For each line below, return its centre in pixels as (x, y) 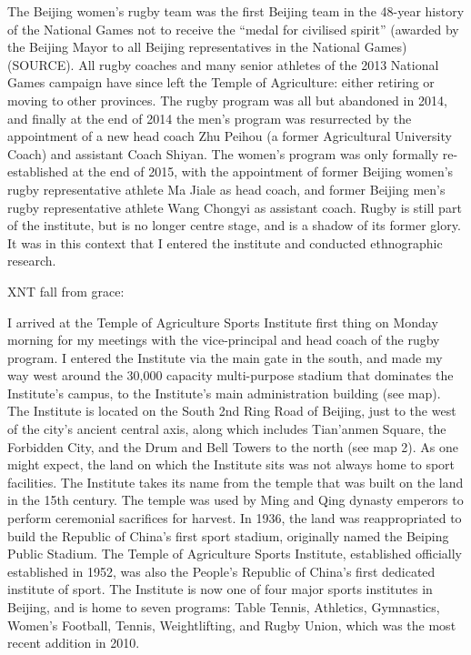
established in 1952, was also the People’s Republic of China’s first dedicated (221, 571)
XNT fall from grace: (66, 291)
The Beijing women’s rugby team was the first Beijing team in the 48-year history (236, 11)
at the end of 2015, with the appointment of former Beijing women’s (263, 171)
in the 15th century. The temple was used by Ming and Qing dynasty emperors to (235, 500)
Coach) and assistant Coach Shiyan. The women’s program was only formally (223, 153)
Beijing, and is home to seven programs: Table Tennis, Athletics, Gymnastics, (224, 607)
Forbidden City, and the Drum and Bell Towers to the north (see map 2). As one (233, 446)
